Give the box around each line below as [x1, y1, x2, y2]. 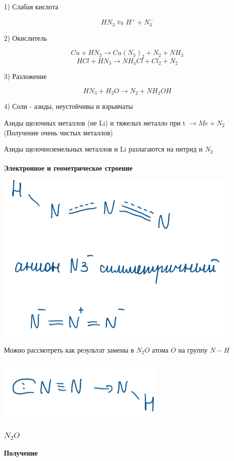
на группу [178, 344, 208, 355]
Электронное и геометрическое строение [4, 163, 133, 173]
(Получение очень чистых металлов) [4, 127, 113, 137]
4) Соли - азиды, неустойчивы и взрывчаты [4, 101, 133, 111]
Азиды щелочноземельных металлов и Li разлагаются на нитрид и [4, 144, 203, 154]
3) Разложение [4, 71, 47, 81]
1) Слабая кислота [4, 1, 58, 11]
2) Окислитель [4, 32, 47, 43]
